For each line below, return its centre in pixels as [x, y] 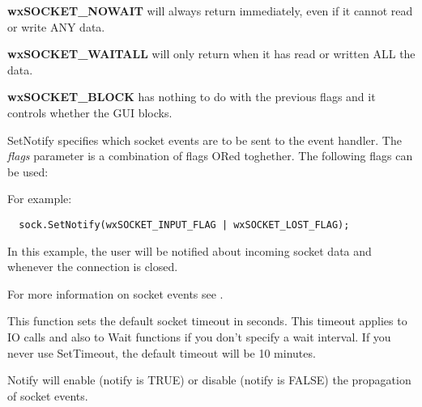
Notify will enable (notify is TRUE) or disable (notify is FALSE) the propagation [209, 380]
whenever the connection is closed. [93, 267]
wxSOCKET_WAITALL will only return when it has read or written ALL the [211, 54]
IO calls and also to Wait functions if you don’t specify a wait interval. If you [199, 336]
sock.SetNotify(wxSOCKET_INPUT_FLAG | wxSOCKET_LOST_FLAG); [184, 225]
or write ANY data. [56, 26]
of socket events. [48, 395]
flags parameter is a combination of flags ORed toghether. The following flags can [210, 156]
